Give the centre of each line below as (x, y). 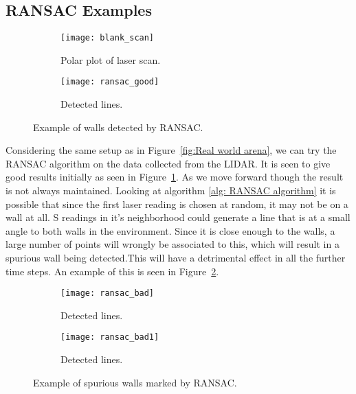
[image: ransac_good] (110, 82)
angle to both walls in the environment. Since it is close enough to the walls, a (170, 230)
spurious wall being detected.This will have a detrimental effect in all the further (176, 258)
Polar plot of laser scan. (111, 59)
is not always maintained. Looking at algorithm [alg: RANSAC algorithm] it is (171, 190)
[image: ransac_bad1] (110, 337)
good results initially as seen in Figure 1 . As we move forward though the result (175, 177)
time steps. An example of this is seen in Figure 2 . (112, 271)
